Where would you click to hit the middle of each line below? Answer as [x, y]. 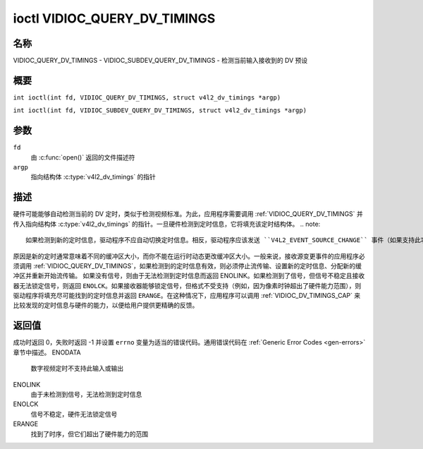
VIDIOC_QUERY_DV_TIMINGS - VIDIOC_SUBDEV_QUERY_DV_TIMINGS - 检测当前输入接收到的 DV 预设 [160, 61]
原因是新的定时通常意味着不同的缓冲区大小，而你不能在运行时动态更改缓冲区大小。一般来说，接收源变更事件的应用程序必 [189, 256]
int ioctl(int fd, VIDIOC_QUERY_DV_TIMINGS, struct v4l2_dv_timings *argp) [147, 97]
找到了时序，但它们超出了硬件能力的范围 [89, 433]
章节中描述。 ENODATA [47, 352]
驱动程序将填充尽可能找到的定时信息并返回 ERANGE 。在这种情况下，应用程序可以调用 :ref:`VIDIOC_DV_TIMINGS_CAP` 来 [187, 296]
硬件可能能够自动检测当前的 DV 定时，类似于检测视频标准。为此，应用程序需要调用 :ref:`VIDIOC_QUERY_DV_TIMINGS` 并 [188, 214]
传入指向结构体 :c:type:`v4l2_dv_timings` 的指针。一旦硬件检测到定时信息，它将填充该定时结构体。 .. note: [167, 224]
